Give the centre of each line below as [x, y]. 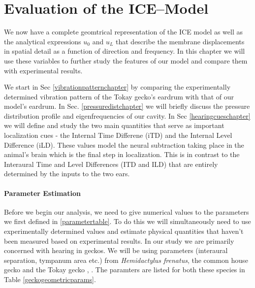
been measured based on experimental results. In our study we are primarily [119, 240]
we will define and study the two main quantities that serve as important [114, 125]
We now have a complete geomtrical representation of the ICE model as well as [124, 32]
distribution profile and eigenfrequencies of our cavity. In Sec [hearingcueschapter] [127, 115]
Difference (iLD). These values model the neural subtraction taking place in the [124, 144]
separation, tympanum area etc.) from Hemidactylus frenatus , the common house [126, 260]
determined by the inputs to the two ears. [67, 174]
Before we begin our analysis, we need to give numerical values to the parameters [127, 211]
